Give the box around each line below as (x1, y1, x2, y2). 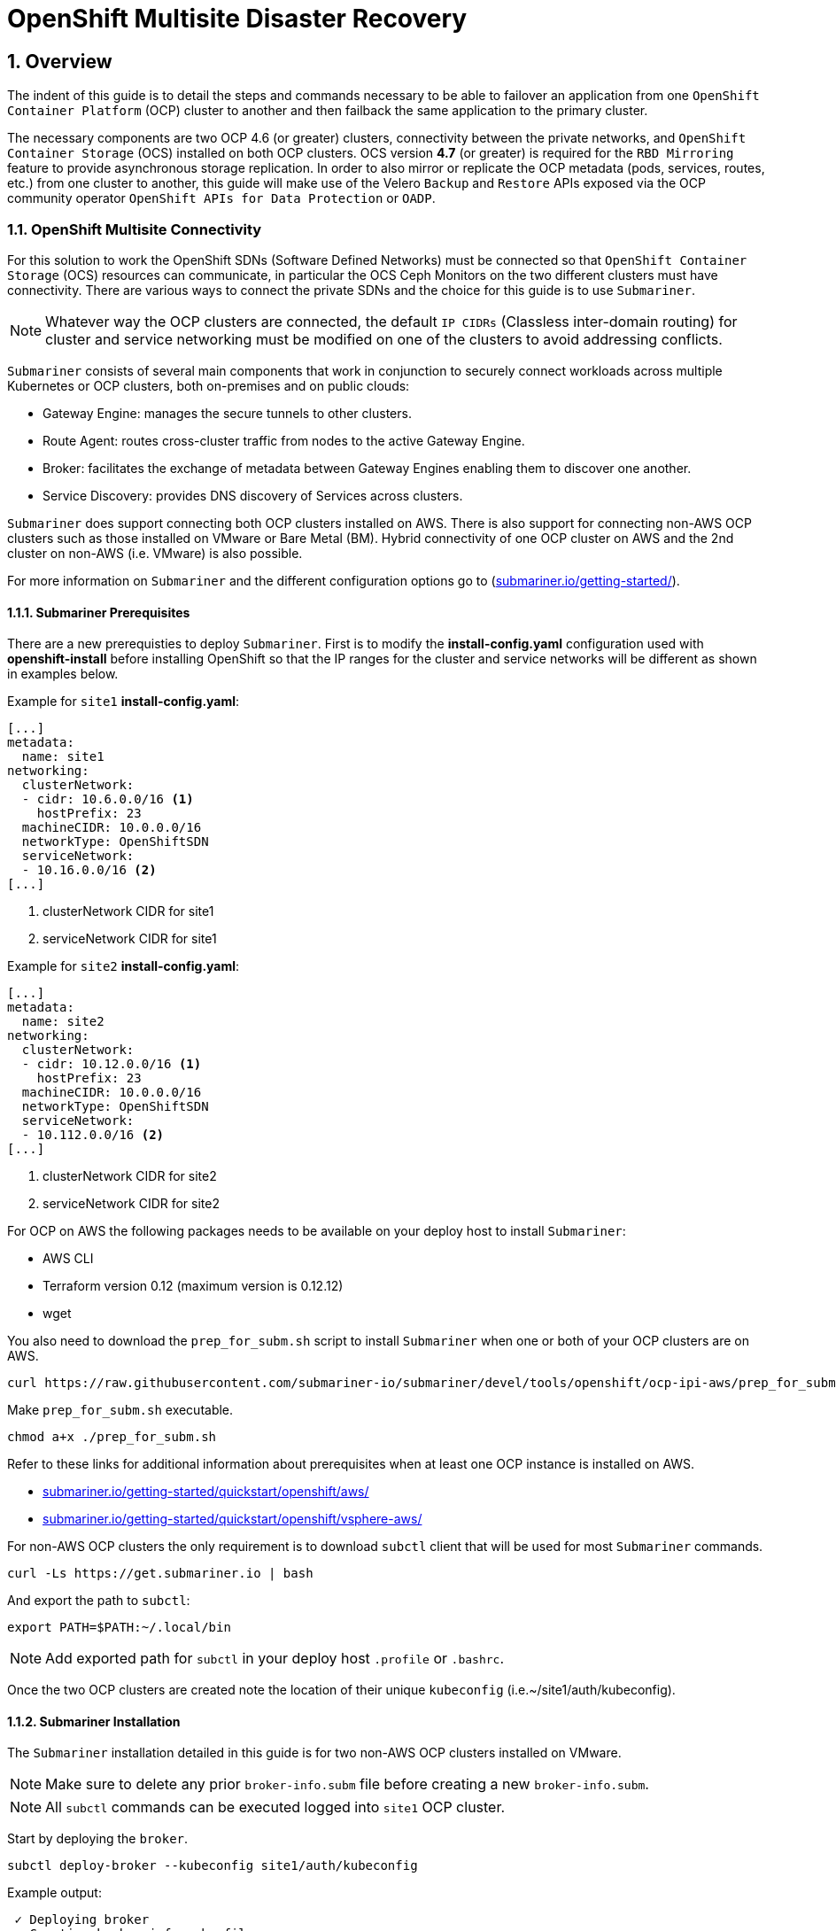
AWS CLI (43, 1251, 94, 1267)
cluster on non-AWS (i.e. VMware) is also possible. (7, 545, 303, 561)
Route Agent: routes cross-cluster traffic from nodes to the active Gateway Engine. (43, 432, 525, 448)
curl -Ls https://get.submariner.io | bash (7, 1566, 313, 1581)
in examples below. (7, 666, 119, 682)
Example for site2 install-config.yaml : (7, 958, 240, 974)
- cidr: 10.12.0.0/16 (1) (21, 1057, 202, 1072)
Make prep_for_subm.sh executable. (7, 1402, 234, 1418)
